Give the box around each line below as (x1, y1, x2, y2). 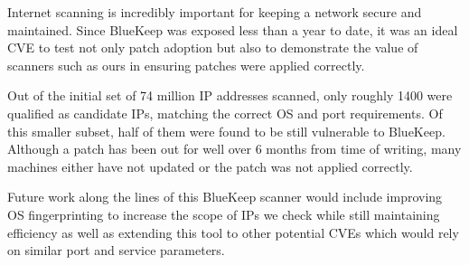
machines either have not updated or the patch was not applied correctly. (7, 156, 413, 175)
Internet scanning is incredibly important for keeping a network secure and (7, 3, 422, 21)
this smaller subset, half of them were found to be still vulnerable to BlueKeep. (7, 121, 446, 140)
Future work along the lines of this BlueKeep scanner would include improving (7, 187, 443, 206)
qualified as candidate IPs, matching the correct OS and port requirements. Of (7, 103, 443, 122)
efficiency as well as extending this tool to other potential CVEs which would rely (7, 222, 459, 241)
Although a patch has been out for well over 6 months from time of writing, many (7, 139, 462, 158)
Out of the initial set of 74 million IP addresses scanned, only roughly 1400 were (7, 86, 453, 105)
